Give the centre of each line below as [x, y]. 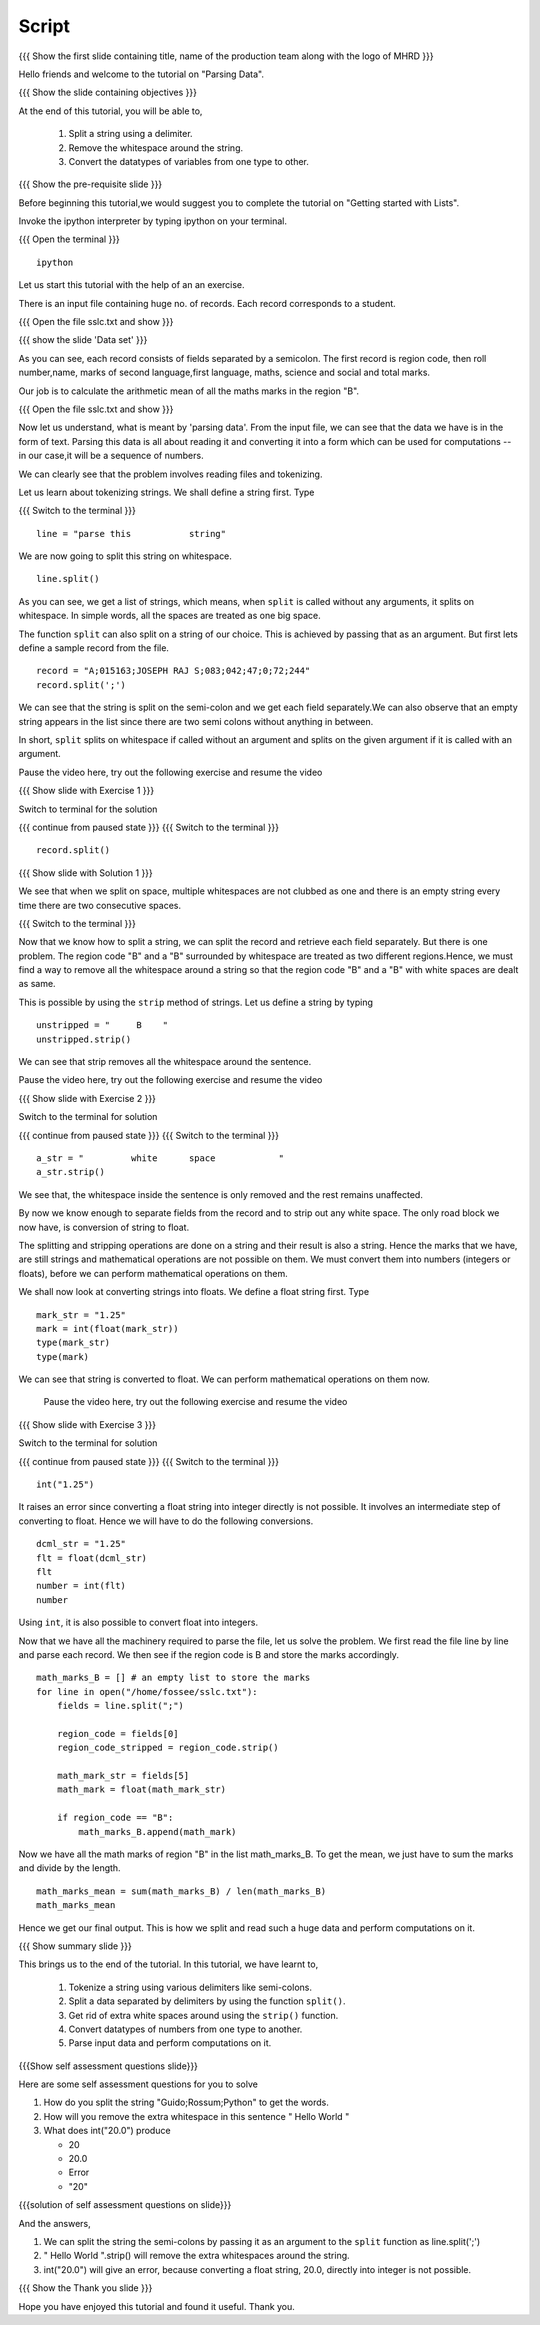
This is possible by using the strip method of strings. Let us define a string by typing [196, 1002]
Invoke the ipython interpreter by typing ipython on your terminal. [153, 221]
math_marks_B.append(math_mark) [157, 1831]
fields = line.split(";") [120, 1706]
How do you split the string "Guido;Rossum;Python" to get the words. [186, 2102]
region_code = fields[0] [117, 1733]
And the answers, [54, 2223]
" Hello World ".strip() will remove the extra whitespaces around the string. [196, 2256]
